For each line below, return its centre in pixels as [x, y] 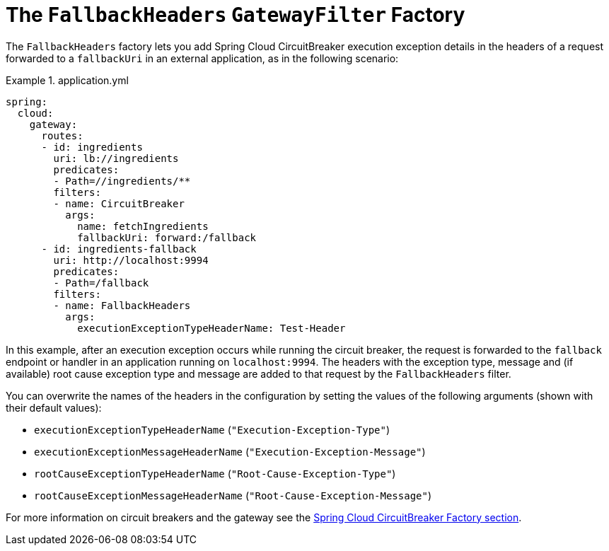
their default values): [54, 407]
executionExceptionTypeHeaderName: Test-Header [211, 328]
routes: [62, 135]
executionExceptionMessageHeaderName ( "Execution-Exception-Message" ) [230, 451]
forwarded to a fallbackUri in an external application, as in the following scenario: [202, 58]
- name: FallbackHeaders [122, 305]
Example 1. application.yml [67, 80]
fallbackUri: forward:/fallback [167, 237]
